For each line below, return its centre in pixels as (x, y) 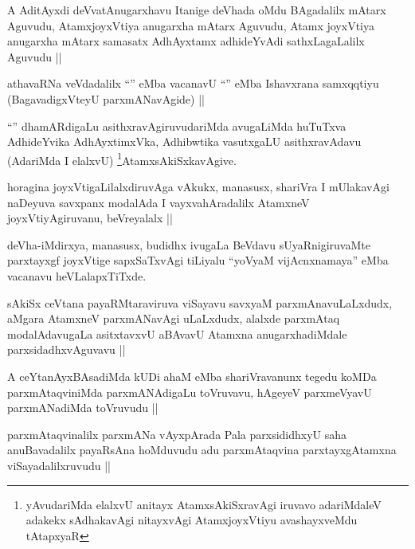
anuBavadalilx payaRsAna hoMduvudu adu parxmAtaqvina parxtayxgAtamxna (202, 450)
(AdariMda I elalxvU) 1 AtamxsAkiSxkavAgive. (122, 159)
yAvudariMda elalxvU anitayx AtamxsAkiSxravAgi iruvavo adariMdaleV (204, 504)
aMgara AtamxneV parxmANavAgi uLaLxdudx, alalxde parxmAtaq (174, 318)
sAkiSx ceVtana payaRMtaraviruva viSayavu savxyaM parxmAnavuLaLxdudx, (200, 302)
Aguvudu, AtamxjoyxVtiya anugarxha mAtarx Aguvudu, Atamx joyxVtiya (191, 25)
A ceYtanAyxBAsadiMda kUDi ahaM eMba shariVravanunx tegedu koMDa (192, 376)
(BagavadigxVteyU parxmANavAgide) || (106, 98)
